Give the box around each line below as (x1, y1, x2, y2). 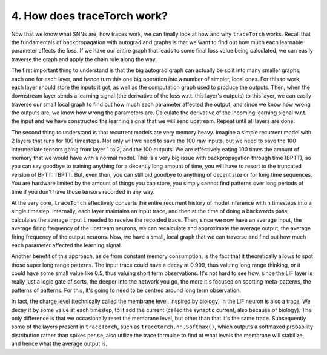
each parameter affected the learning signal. (11, 241, 122, 248)
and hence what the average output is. (11, 340, 108, 348)
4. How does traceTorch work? (11, 9, 168, 22)
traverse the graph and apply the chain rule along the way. (11, 55, 157, 63)
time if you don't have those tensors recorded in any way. (11, 188, 155, 195)
